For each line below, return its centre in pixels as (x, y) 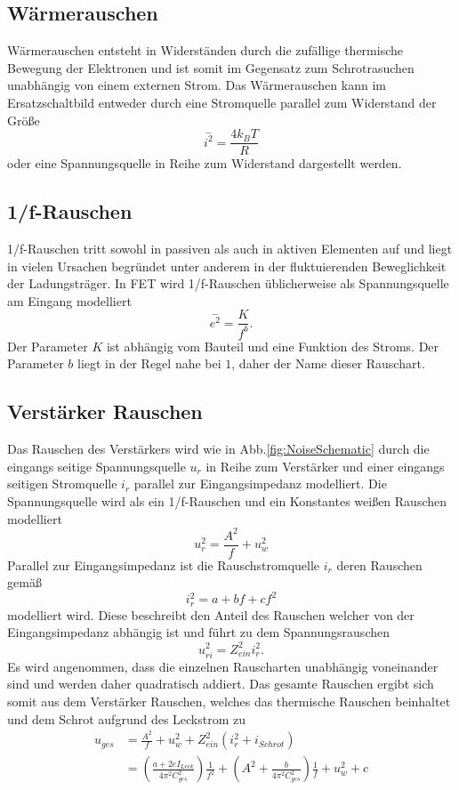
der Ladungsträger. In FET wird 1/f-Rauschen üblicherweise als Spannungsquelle (228, 283)
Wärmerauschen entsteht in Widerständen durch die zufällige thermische (205, 50)
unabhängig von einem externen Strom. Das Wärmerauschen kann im (197, 85)
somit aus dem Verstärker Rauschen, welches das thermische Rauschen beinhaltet (229, 701)
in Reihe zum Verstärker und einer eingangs (325, 466)
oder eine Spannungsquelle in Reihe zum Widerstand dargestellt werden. (205, 163)
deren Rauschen (379, 564)
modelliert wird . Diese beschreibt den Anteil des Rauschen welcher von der (211, 614)
